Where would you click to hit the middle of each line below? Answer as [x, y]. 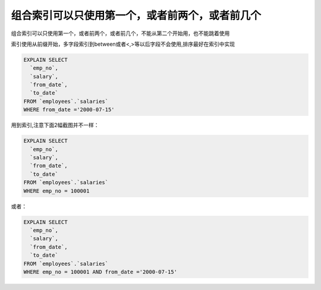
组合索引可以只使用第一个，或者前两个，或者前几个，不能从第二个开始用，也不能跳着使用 [120, 33]
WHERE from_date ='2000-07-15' [69, 110]
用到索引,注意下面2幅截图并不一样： [55, 125]
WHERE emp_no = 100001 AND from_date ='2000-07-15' [100, 272]
